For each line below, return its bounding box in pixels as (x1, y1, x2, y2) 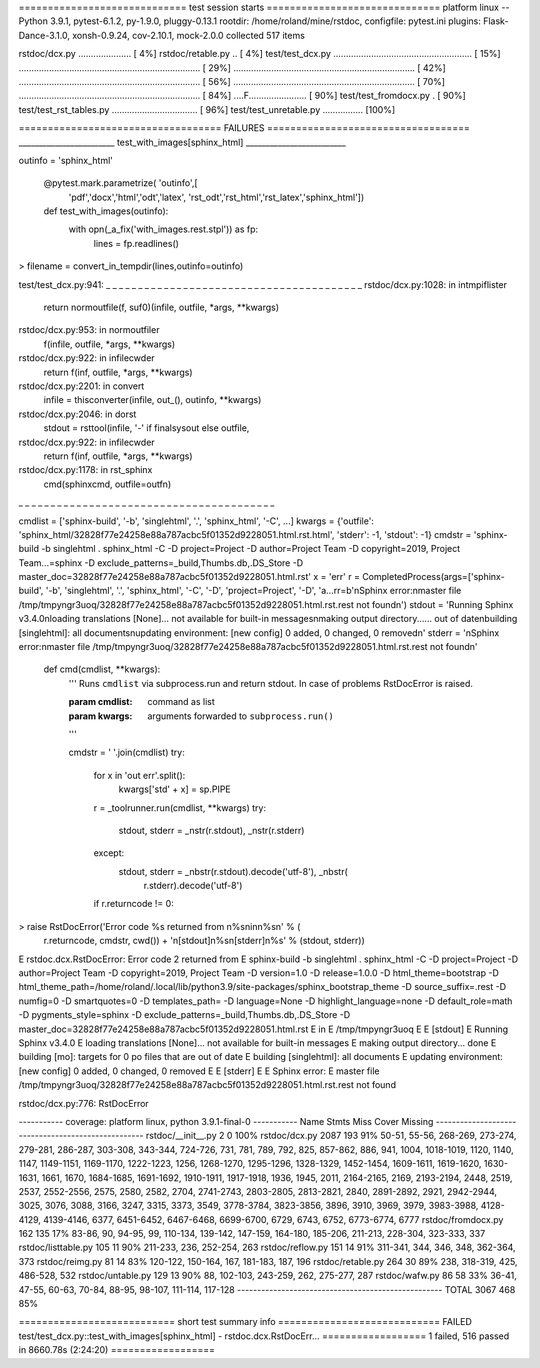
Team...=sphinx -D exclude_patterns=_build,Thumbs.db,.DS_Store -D (18, 556, 304, 569)
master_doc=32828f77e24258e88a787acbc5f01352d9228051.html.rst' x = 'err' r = (18, 571, 360, 583)
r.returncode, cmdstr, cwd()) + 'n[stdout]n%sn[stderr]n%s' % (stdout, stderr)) (43, 935, 365, 947)
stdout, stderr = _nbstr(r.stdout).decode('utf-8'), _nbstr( (118, 865, 349, 877)
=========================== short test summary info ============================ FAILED (18, 1316, 472, 1328)
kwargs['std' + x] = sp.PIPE (118, 783, 231, 795)
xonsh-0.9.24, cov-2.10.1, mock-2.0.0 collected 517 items (71, 29, 305, 41)
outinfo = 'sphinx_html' (18, 154, 114, 166)
